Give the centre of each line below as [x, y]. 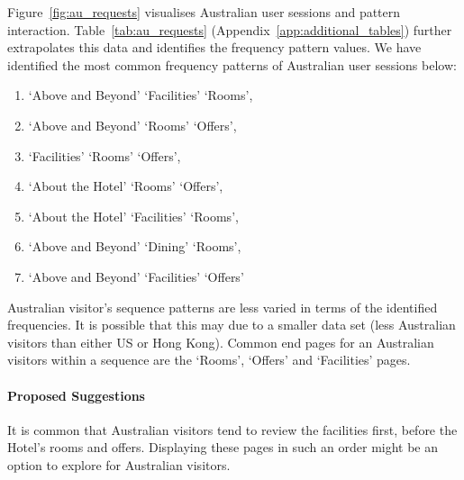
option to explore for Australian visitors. [119, 464]
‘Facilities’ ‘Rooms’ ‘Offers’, [105, 155]
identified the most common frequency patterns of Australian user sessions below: [232, 64]
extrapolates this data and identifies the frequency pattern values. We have [214, 47]
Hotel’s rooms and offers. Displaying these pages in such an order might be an [223, 447]
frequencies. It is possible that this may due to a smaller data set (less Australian [232, 325]
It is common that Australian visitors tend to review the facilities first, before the [232, 429]
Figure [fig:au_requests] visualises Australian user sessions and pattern [204, 12]
